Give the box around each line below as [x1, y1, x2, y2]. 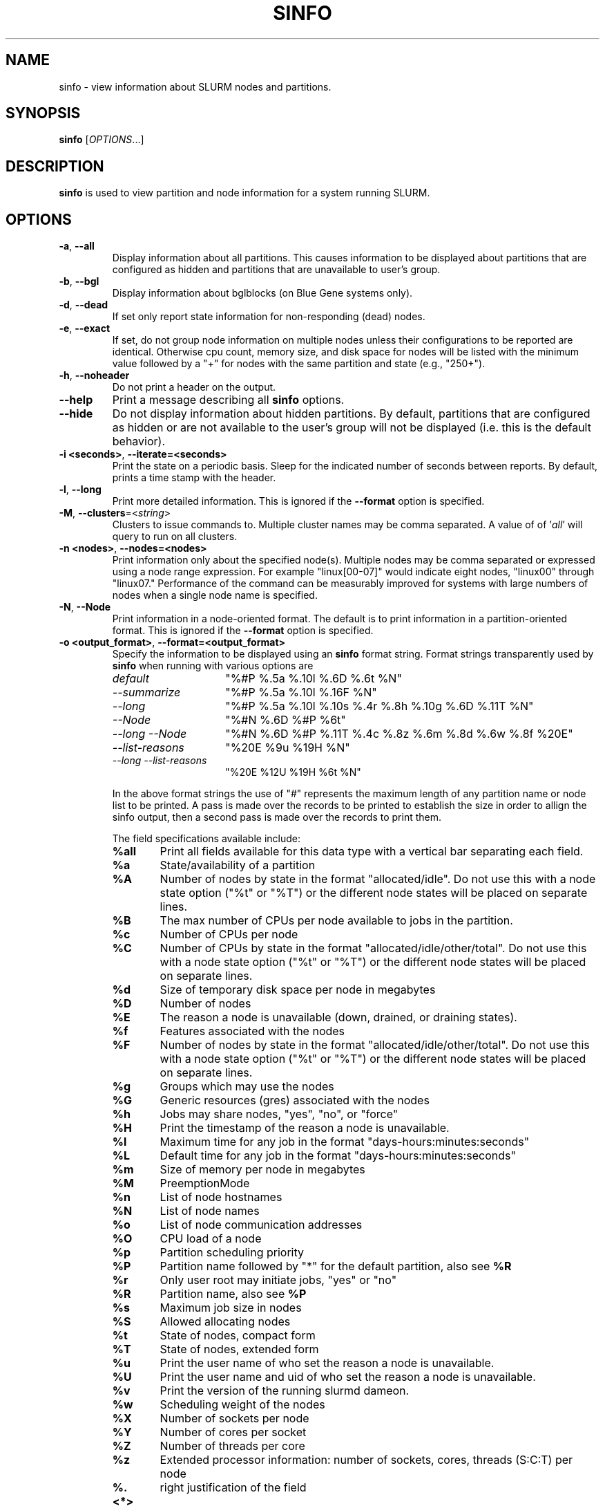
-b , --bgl [59, 275, 99, 288]
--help [59, 393, 93, 407]
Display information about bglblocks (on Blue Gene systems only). [112, 287, 413, 299]
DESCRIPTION [6, 157, 104, 175]
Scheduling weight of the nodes [160, 1397, 325, 1412]
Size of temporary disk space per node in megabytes [160, 983, 436, 997]
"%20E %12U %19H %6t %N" [225, 766, 361, 779]
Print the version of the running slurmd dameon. [160, 1384, 410, 1398]
